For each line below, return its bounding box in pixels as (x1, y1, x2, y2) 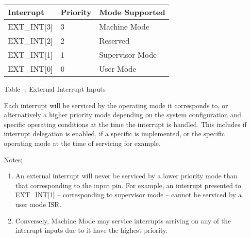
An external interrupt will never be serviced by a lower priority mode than (15, 171, 237, 181)
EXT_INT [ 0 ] (8, 63, 53, 74)
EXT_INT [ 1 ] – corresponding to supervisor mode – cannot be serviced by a (15, 190, 242, 200)
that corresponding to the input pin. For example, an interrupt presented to (15, 180, 241, 190)
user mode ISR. (15, 199, 62, 209)
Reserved (99, 35, 130, 46)
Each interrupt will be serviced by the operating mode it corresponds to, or (4, 100, 228, 110)
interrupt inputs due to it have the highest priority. (15, 225, 168, 235)
